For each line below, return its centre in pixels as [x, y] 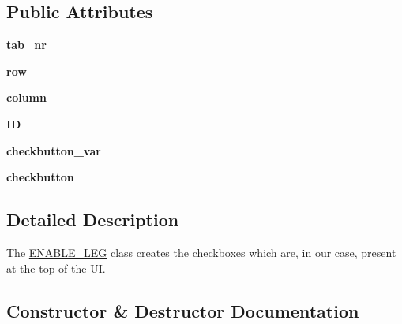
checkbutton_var [54, 150]
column [26, 97]
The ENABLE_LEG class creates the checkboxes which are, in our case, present [201, 252]
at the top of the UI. [56, 268]
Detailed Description [93, 220]
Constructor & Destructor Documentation [183, 310]
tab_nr [26, 45]
